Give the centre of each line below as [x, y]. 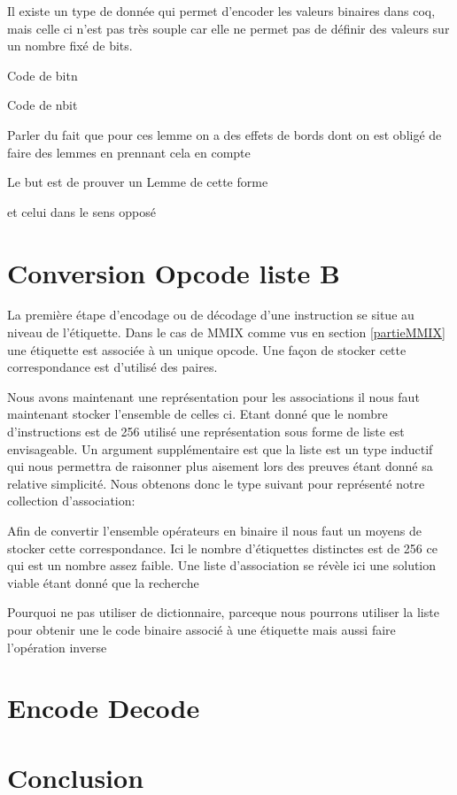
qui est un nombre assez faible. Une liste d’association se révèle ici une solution [222, 565]
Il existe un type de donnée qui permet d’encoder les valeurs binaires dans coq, [221, 11]
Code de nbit [43, 105]
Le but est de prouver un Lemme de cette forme [138, 182]
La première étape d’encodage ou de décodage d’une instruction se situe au [211, 315]
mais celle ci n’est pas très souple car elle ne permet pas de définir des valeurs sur [228, 28]
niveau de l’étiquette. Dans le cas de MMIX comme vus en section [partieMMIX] [226, 332]
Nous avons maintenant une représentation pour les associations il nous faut [213, 396]
